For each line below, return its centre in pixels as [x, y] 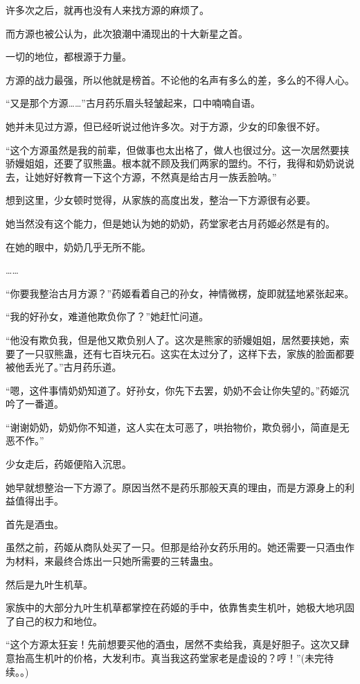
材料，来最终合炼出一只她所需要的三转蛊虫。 [117, 561]
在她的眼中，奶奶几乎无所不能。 [78, 246]
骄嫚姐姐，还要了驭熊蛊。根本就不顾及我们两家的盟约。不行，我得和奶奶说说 [180, 163]
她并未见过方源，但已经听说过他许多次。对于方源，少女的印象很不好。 [165, 126]
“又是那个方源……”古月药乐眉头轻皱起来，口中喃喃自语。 [133, 103]
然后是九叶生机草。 [49, 584]
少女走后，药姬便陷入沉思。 [69, 464]
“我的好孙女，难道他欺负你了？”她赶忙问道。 [107, 316]
